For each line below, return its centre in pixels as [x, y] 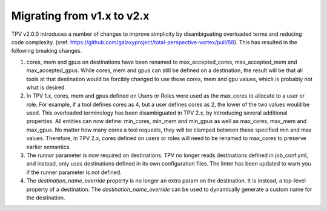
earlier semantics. [49, 147]
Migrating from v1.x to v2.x [80, 16]
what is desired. [46, 87]
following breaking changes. [46, 51]
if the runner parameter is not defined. [74, 172]
